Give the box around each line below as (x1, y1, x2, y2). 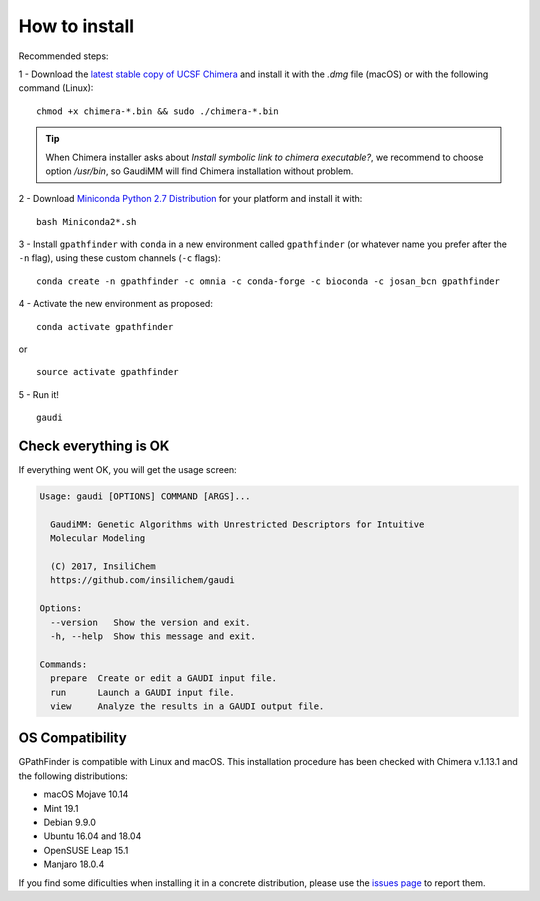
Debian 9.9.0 (43, 816, 97, 828)
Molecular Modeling (50, 533, 146, 544)
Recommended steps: (18, 50, 109, 62)
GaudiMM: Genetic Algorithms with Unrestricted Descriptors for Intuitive (50, 518, 425, 530)
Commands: (39, 658, 88, 670)
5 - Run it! (18, 388, 60, 400)
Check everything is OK (18, 438, 170, 454)
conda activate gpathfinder (36, 321, 174, 332)
